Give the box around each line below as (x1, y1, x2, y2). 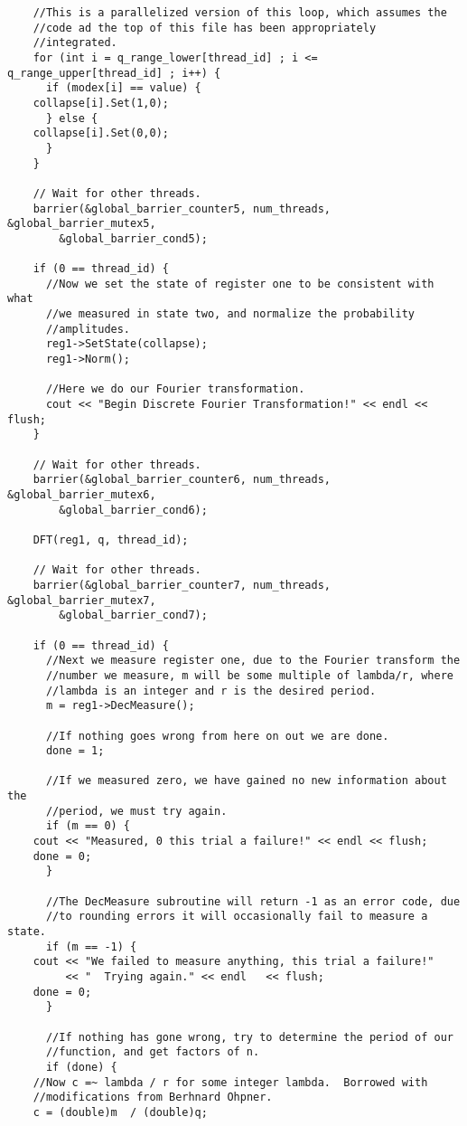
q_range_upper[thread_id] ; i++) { (7, 66, 221, 80)
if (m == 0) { (45, 819, 131, 833)
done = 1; (45, 744, 105, 758)
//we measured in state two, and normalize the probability (45, 308, 416, 321)
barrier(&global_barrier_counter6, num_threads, (33, 473, 331, 487)
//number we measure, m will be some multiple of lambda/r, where (45, 668, 453, 682)
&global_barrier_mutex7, (7, 593, 156, 607)
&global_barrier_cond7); (59, 609, 208, 622)
